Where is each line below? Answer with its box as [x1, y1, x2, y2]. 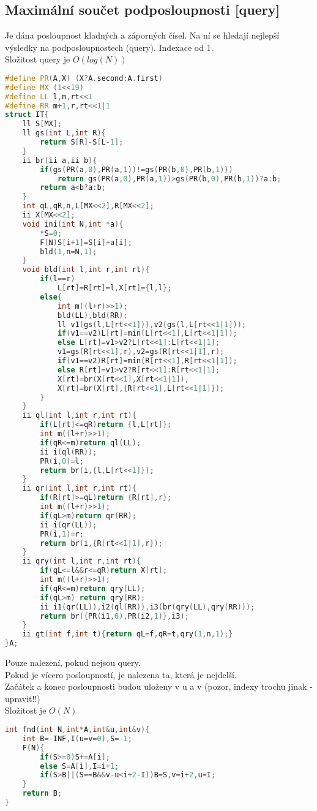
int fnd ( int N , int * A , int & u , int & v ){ [5, 725, 150, 734]
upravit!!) [5, 692, 40, 704]
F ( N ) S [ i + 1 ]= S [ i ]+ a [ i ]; [40, 238, 132, 247]
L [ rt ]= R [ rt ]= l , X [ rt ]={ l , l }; [57, 284, 172, 293]
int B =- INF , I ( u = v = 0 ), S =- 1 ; [22, 734, 132, 743]
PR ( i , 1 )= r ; [40, 529, 84, 538]
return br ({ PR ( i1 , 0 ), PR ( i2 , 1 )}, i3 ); [40, 611, 189, 621]
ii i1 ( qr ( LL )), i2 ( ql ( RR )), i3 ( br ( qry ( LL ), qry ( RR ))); [40, 602, 255, 611]
